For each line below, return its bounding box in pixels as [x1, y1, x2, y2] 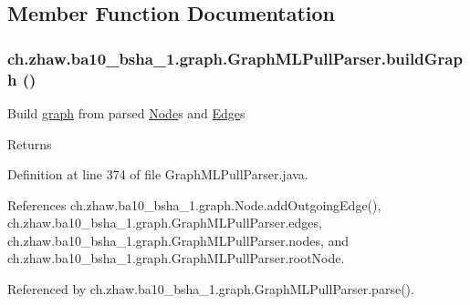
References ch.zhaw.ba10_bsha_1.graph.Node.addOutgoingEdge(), [7, 195, 381, 214]
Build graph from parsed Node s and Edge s [7, 103, 245, 122]
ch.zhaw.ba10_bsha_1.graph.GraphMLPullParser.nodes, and [7, 230, 350, 249]
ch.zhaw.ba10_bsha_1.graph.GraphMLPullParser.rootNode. [7, 249, 345, 268]
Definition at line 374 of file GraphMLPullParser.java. [7, 165, 308, 184]
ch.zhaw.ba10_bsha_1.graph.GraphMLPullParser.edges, [7, 213, 322, 232]
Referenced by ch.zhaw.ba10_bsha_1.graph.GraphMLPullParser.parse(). [7, 280, 414, 299]
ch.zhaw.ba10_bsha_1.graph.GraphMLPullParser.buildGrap [7, 46, 463, 69]
